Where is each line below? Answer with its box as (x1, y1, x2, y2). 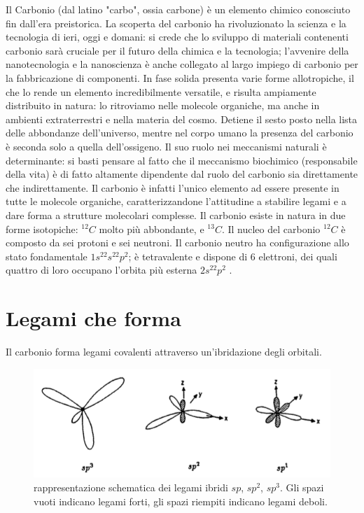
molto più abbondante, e (99, 221, 204, 236)
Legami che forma (6, 304, 181, 332)
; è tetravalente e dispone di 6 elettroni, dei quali (128, 248, 337, 263)
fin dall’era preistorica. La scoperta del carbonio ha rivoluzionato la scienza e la (6, 15, 346, 30)
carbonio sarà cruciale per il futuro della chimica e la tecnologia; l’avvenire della (6, 43, 349, 57)
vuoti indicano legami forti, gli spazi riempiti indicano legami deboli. (34, 493, 328, 508)
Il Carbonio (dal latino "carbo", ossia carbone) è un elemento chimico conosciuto (6, 2, 351, 16)
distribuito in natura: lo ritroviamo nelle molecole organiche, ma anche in (6, 98, 320, 113)
